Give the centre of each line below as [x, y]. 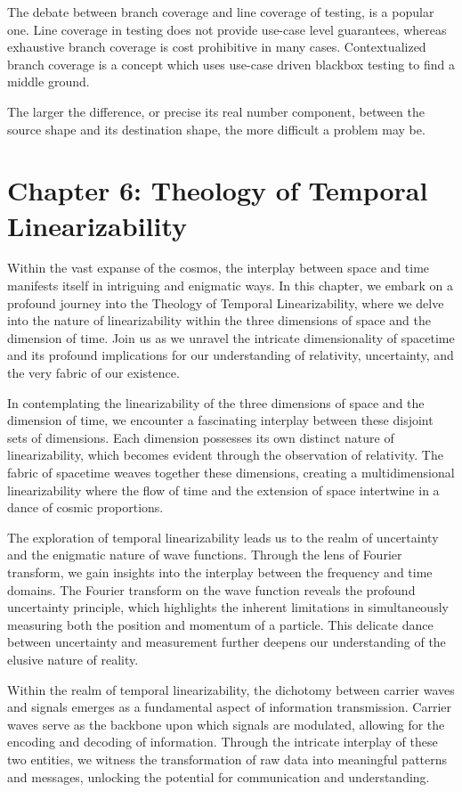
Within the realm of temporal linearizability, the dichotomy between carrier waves [231, 689]
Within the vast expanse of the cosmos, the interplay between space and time [219, 268]
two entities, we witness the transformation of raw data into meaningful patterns [227, 759]
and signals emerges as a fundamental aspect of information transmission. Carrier [230, 707]
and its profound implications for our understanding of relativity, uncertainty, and [231, 355]
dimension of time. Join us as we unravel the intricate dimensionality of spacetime [231, 337]
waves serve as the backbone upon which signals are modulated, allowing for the [226, 724]
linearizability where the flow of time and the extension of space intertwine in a [223, 490]
